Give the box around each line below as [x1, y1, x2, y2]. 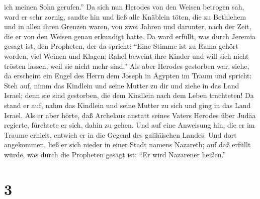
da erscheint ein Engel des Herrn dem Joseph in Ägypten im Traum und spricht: [4, 70, 252, 81]
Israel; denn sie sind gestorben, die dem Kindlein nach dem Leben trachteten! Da [4, 90, 254, 101]
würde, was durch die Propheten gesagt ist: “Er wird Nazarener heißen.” [4, 149, 226, 159]
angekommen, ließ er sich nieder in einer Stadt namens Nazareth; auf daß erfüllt [4, 139, 251, 150]
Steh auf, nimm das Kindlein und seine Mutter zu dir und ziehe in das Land [4, 80, 239, 90]
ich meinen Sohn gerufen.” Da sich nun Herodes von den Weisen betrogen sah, [4, 2, 244, 12]
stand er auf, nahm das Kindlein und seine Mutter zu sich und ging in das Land [4, 99, 251, 110]
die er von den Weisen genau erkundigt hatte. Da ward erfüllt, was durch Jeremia [4, 31, 256, 41]
